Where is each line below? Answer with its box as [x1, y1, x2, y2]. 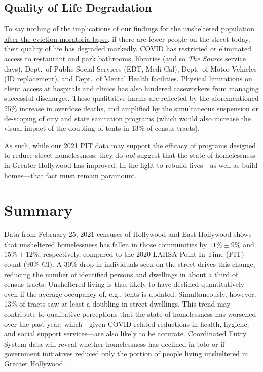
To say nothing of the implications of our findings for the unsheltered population [4, 23, 255, 34]
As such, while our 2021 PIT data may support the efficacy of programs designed [4, 140, 256, 150]
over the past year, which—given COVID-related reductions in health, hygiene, [4, 318, 249, 329]
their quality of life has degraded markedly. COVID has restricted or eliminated [4, 43, 251, 54]
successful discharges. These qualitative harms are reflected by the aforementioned [4, 93, 259, 104]
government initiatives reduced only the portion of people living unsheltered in [4, 348, 248, 359]
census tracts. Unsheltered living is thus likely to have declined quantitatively [4, 279, 245, 289]
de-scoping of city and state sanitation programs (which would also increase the [4, 113, 251, 123]
